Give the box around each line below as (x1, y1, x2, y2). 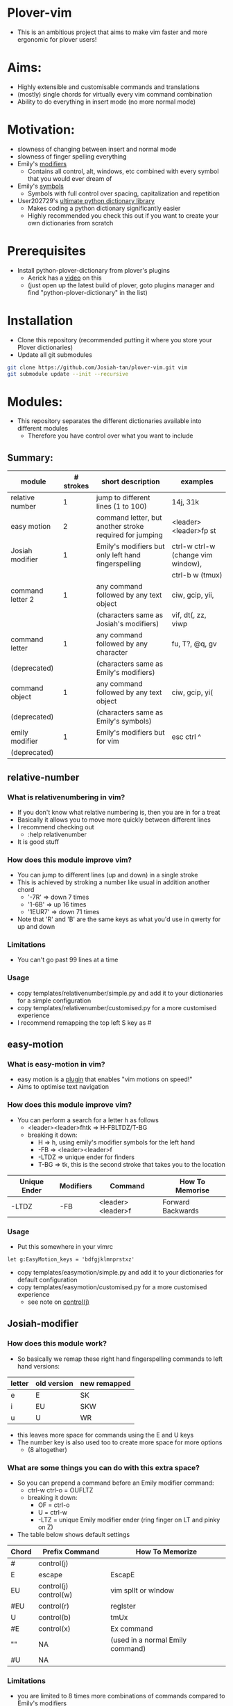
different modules (17, 424, 68, 433)
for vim (96, 736, 119, 746)
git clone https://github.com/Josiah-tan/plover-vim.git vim (7, 364, 188, 371)
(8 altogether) (27, 1445, 67, 1453)
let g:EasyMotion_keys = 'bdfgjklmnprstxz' (7, 1256, 135, 1263)
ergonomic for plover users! (17, 35, 97, 43)
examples (180, 477, 214, 486)
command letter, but (96, 513, 162, 523)
